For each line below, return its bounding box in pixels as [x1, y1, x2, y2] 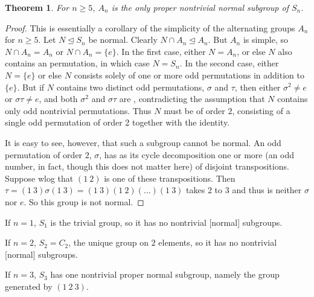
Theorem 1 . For [5, 1, 69, 13]
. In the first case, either [116, 45, 206, 57]
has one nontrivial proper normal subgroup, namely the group [50, 268, 280, 281]
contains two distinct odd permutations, [56, 80, 205, 93]
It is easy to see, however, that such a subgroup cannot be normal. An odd [5, 136, 281, 148]
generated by [5, 279, 53, 292]
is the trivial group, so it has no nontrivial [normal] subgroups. [50, 216, 283, 228]
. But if [17, 80, 45, 93]
